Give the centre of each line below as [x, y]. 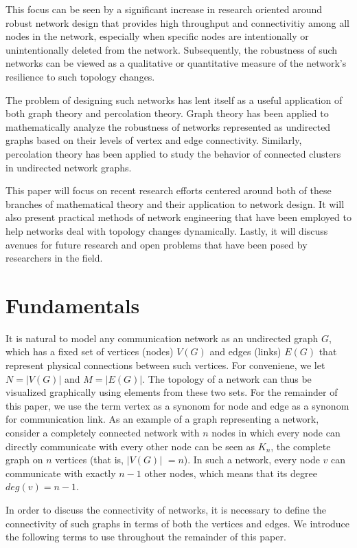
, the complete [301, 446]
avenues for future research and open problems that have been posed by [157, 244]
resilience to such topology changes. [80, 76]
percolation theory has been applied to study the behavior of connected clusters [173, 153]
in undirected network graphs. [69, 167]
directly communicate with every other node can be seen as [130, 446]
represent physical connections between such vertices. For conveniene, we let [165, 365]
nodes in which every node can [276, 432]
